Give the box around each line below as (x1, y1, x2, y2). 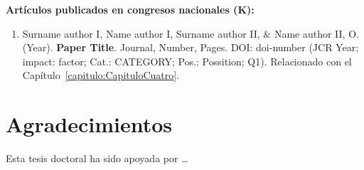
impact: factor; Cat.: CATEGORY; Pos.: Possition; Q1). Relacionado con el (22, 53, 352, 68)
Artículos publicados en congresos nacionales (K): (6, 2, 255, 16)
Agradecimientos (6, 110, 173, 139)
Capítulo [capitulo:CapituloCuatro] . (22, 68, 180, 83)
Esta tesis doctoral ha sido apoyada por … (6, 151, 188, 166)
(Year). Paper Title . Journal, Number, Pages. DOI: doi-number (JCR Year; (22, 40, 359, 55)
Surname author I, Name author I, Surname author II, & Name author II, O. (22, 26, 359, 41)
